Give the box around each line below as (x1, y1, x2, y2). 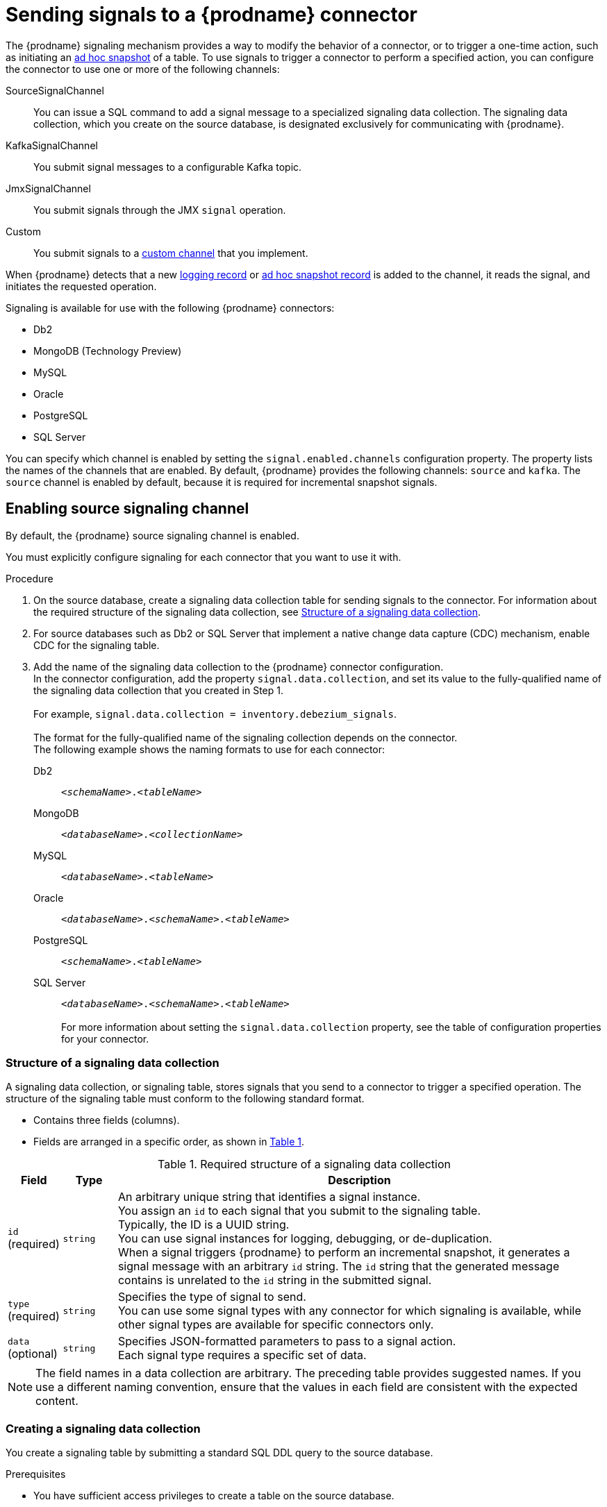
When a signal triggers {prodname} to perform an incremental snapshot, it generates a (117, 1245, 570, 1260)
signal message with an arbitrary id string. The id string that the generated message (117, 1259, 560, 1274)
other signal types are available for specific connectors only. (117, 1317, 434, 1332)
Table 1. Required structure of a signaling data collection (157, 1157, 451, 1172)
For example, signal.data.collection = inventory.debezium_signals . (33, 707, 397, 720)
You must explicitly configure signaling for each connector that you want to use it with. (6, 550, 401, 563)
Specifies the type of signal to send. (117, 1290, 306, 1304)
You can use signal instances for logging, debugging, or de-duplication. (117, 1231, 492, 1246)
